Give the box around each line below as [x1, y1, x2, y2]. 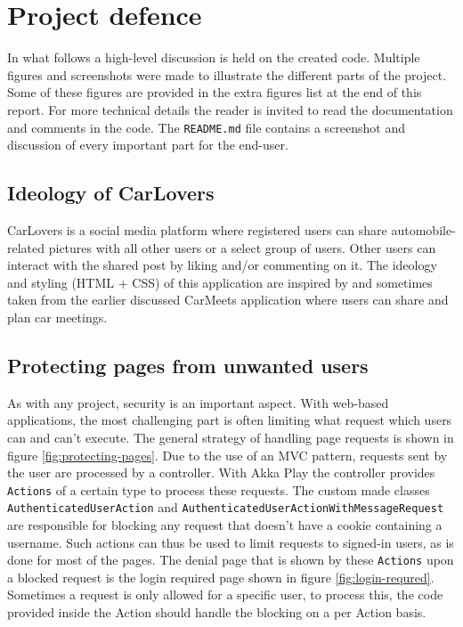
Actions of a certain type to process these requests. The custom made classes [7, 480, 430, 499]
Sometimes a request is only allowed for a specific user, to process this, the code [7, 585, 443, 604]
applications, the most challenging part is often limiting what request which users [7, 411, 452, 429]
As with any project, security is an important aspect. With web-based [7, 393, 389, 411]
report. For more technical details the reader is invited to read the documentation [7, 100, 453, 118]
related [7, 238, 45, 256]
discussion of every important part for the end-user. [7, 135, 288, 154]
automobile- [391, 220, 456, 239]
